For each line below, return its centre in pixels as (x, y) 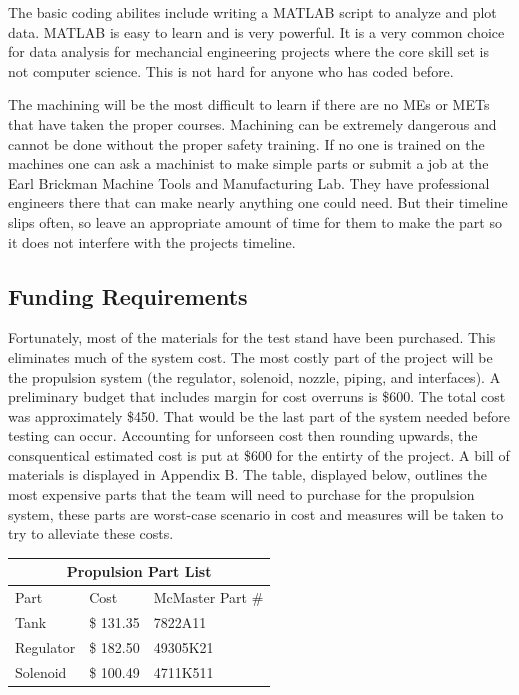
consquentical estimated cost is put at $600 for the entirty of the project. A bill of (259, 454)
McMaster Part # (208, 597)
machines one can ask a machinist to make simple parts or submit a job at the (248, 163)
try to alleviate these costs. (91, 533)
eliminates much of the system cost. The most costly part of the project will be (250, 356)
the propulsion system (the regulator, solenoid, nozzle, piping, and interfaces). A (254, 376)
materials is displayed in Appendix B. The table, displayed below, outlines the (247, 474)
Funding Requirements (128, 295)
